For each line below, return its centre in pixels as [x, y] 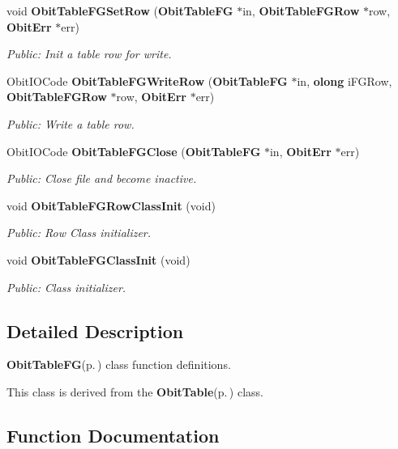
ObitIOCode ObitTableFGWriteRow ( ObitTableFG [147, 80]
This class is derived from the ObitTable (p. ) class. [135, 391]
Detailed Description [95, 330]
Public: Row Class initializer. [79, 233]
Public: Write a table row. [71, 123]
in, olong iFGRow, [345, 80]
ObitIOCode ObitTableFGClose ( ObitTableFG [134, 151]
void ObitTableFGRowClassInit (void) [111, 205]
